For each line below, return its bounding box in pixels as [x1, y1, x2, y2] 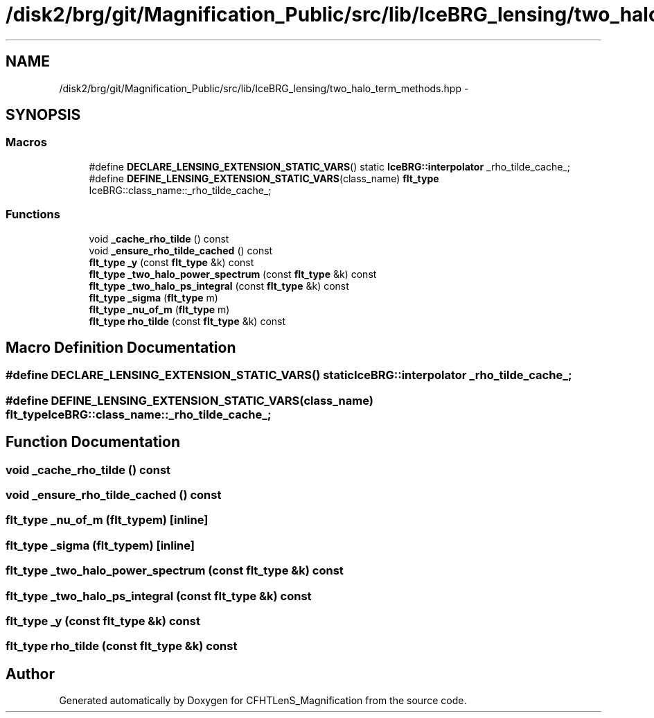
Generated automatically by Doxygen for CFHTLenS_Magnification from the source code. [59, 694, 467, 707]
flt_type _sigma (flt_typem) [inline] [6, 538, 195, 552]
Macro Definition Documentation [6, 338, 236, 356]
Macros [6, 135, 47, 150]
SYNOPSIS [6, 106, 81, 124]
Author [6, 665, 55, 683]
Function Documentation [6, 433, 180, 451]
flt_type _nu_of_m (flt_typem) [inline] [6, 513, 209, 527]
